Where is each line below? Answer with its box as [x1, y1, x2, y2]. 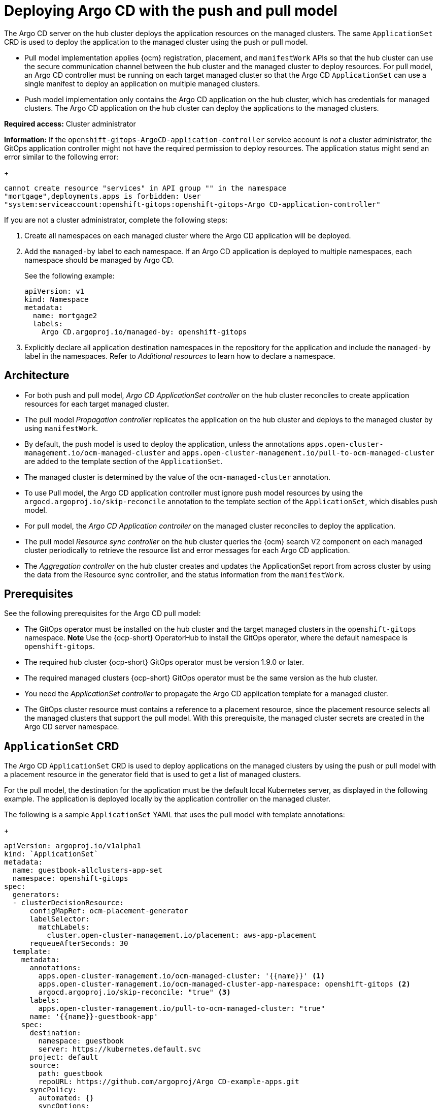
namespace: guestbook [38, 1037, 124, 1045]
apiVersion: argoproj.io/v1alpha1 [4, 842, 141, 850]
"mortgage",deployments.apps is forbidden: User [4, 192, 201, 200]
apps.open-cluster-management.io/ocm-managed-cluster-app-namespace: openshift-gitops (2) [38, 980, 411, 989]
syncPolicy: [29, 1086, 77, 1094]
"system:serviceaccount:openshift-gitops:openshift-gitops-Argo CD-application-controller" [4, 200, 381, 208]
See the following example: [24, 271, 115, 280]
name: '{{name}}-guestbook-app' [29, 1012, 158, 1021]
